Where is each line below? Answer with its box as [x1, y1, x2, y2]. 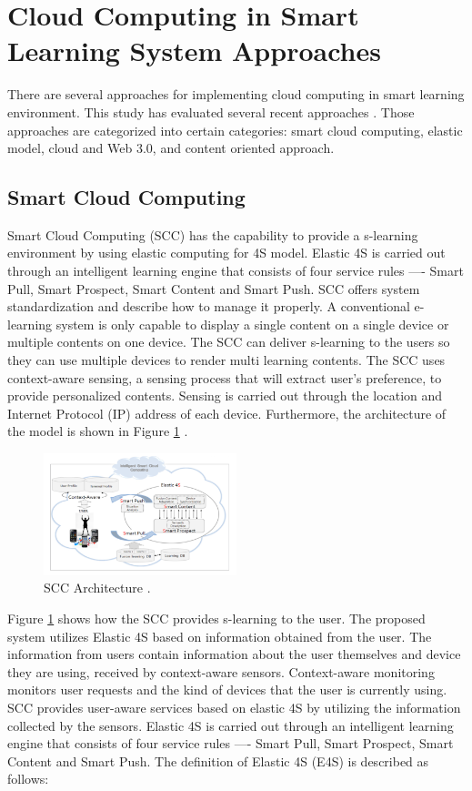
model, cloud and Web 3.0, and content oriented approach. [7, 138, 335, 157]
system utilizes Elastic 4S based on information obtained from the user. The [7, 626, 432, 645]
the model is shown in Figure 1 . [7, 421, 188, 441]
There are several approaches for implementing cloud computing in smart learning [7, 85, 465, 104]
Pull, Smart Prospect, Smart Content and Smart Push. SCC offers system [7, 279, 420, 298]
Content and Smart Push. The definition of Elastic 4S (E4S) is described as [7, 751, 429, 770]
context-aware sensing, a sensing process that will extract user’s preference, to [7, 368, 442, 387]
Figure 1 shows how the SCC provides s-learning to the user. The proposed [7, 608, 426, 627]
